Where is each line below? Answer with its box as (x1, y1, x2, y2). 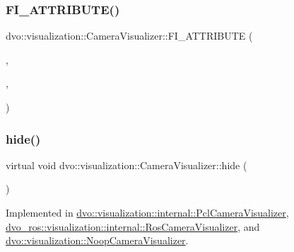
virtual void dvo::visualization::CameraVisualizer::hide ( (6, 157, 247, 172)
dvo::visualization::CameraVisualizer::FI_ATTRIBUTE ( (6, 28, 253, 43)
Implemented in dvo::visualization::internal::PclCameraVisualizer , (6, 205, 289, 219)
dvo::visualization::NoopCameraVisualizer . (6, 233, 189, 248)
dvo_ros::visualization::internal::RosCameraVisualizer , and (6, 219, 260, 234)
